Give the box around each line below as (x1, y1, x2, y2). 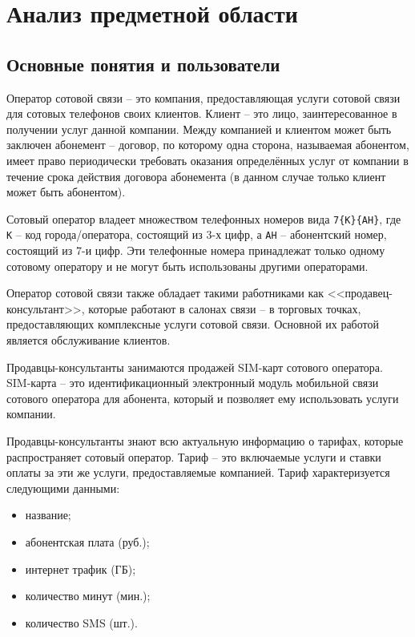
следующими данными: (6, 479, 120, 496)
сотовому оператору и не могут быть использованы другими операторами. (6, 257, 369, 274)
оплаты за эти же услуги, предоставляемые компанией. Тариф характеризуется (6, 464, 390, 481)
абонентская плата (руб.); (25, 533, 150, 550)
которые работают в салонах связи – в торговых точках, (88, 300, 361, 316)
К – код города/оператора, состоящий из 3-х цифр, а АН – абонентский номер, (6, 226, 387, 243)
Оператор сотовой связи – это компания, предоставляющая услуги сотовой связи (6, 89, 401, 106)
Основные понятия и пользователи (6, 51, 280, 76)
